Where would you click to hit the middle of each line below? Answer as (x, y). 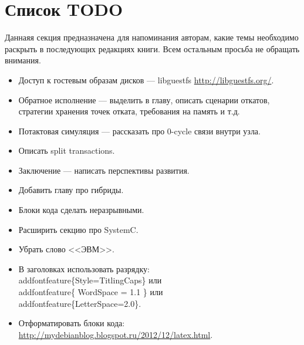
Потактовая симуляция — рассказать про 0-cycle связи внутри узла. (139, 131)
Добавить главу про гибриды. (71, 190)
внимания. (23, 60)
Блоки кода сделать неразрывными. (81, 210)
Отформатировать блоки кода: (72, 323)
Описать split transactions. (67, 150)
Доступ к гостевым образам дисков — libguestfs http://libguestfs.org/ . (146, 80)
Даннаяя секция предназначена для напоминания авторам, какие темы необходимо (152, 37)
